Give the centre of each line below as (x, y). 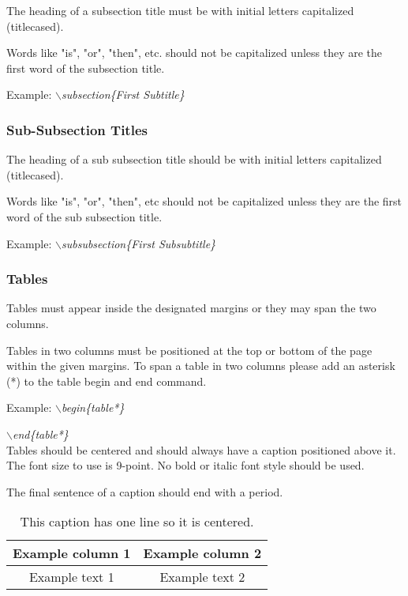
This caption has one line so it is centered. (137, 522)
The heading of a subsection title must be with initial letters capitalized (180, 10)
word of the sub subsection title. (84, 216)
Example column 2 (202, 553)
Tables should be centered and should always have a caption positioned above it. (201, 449)
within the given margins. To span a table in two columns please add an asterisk (201, 366)
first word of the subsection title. (86, 68)
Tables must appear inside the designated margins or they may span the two (191, 308)
